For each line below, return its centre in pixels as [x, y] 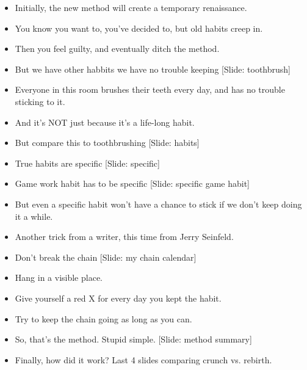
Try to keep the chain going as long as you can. [103, 318]
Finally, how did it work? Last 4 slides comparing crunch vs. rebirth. [143, 359]
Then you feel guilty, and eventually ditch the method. [117, 49]
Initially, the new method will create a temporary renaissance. [131, 7]
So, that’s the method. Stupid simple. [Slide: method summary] [133, 339]
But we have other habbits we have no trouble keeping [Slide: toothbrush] [153, 69]
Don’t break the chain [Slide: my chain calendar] [106, 257]
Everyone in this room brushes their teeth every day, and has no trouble [150, 89]
